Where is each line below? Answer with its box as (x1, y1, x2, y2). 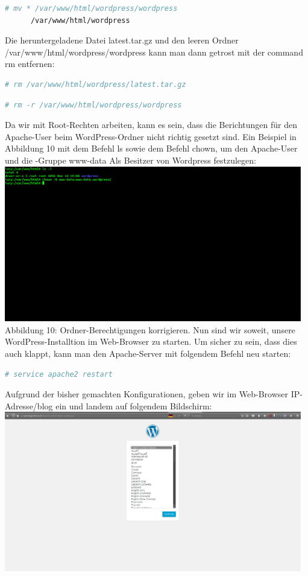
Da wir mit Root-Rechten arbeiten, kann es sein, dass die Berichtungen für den (5, 118, 298, 131)
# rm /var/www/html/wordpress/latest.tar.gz (5, 80, 186, 89)
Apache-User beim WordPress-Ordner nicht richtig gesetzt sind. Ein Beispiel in (5, 130, 297, 142)
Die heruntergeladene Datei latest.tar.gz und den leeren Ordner (5, 34, 239, 46)
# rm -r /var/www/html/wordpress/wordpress (5, 100, 182, 109)
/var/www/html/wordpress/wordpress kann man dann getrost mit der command (5, 45, 303, 58)
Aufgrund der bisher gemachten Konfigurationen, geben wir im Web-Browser (5, 388, 289, 400)
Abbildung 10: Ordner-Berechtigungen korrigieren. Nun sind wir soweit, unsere (5, 323, 295, 336)
